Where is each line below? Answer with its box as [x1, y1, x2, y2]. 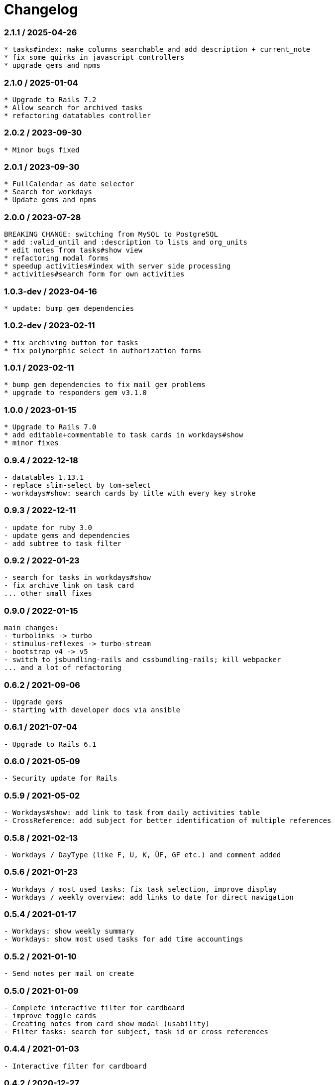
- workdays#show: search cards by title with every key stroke [4, 489, 256, 497]
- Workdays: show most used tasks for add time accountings [4, 935, 243, 944]
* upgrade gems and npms [4, 61, 101, 70]
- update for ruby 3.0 [4, 523, 93, 532]
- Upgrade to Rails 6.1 [4, 740, 97, 748]
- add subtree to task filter [4, 539, 122, 547]
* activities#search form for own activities [4, 270, 185, 278]
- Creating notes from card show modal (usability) [4, 1019, 210, 1028]
